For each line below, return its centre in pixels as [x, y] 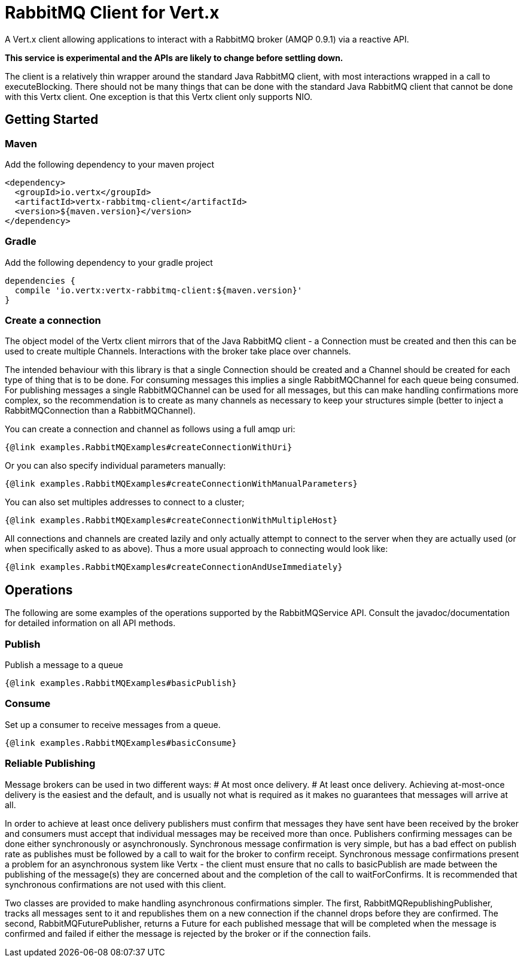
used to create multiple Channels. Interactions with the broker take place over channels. [178, 351]
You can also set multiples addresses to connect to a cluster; [125, 502]
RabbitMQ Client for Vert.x [112, 13]
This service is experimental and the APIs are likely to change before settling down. [174, 57]
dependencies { [40, 280]
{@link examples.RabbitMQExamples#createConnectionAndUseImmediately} [174, 567]
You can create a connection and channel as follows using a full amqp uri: [150, 429]
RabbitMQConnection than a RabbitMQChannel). [100, 411]
